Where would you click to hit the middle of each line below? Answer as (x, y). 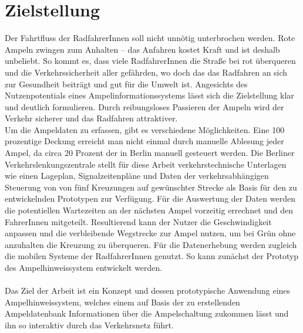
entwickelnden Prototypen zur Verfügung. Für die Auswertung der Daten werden (150, 198)
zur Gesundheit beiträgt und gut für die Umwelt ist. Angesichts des (126, 84)
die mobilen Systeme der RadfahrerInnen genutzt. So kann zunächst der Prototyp (152, 256)
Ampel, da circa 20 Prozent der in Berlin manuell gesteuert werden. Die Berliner (150, 153)
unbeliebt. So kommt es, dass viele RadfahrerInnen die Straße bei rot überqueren (150, 61)
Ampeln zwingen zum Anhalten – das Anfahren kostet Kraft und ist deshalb (142, 49)
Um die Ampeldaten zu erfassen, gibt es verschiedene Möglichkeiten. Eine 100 (145, 129)
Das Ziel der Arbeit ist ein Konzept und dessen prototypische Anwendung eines (148, 290)
